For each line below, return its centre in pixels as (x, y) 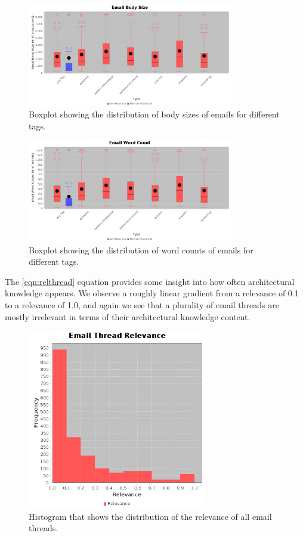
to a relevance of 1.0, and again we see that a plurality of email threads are (142, 304)
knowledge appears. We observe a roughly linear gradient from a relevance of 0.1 (152, 293)
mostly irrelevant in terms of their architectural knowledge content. (128, 316)
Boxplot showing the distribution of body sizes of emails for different (154, 114)
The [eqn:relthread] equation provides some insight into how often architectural (150, 281)
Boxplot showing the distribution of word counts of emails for (141, 250)
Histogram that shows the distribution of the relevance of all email (150, 516)
